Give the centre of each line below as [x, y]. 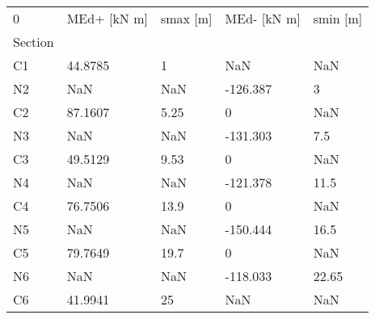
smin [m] [338, 18]
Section [34, 42]
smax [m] [186, 18]
